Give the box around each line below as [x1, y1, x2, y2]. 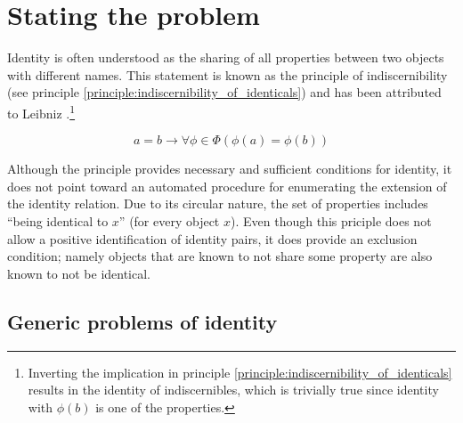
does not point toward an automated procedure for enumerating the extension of [7, 176, 447, 195]
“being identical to [7, 211, 109, 230]
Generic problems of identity [7, 307, 278, 335]
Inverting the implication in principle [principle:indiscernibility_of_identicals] [28, 362, 452, 381]
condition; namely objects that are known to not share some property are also [7, 247, 433, 265]
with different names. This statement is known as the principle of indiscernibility [7, 65, 448, 84]
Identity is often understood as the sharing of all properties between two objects [7, 48, 444, 67]
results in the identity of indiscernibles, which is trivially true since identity [28, 380, 439, 399]
